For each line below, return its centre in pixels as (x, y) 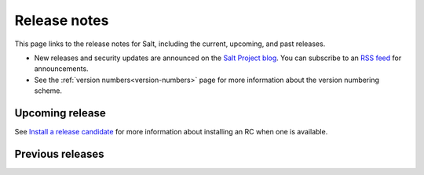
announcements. (62, 69)
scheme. (48, 91)
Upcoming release (60, 113)
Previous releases (59, 154)
